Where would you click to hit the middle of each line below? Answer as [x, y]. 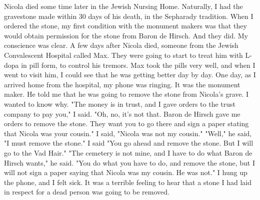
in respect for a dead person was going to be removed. [87, 192]
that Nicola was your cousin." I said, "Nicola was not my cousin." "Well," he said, [128, 133]
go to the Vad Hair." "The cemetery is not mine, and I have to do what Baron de [128, 152]
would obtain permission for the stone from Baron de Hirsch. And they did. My [126, 35]
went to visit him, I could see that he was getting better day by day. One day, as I [130, 75]
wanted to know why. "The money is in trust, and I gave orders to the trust [120, 103]
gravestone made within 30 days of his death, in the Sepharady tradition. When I [129, 16]
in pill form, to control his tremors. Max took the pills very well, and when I [138, 65]
